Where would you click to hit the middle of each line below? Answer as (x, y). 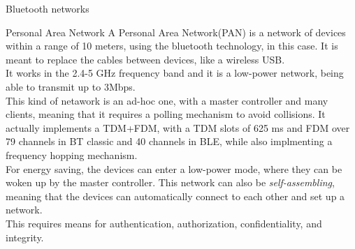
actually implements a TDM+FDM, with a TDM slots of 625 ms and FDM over (178, 127)
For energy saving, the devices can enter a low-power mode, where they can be (174, 168)
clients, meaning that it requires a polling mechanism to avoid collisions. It (166, 114)
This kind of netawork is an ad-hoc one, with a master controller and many (167, 100)
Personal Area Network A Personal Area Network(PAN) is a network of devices (176, 32)
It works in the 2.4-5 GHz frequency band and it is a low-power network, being (175, 73)
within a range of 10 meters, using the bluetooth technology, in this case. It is (172, 46)
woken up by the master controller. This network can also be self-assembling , (170, 182)
